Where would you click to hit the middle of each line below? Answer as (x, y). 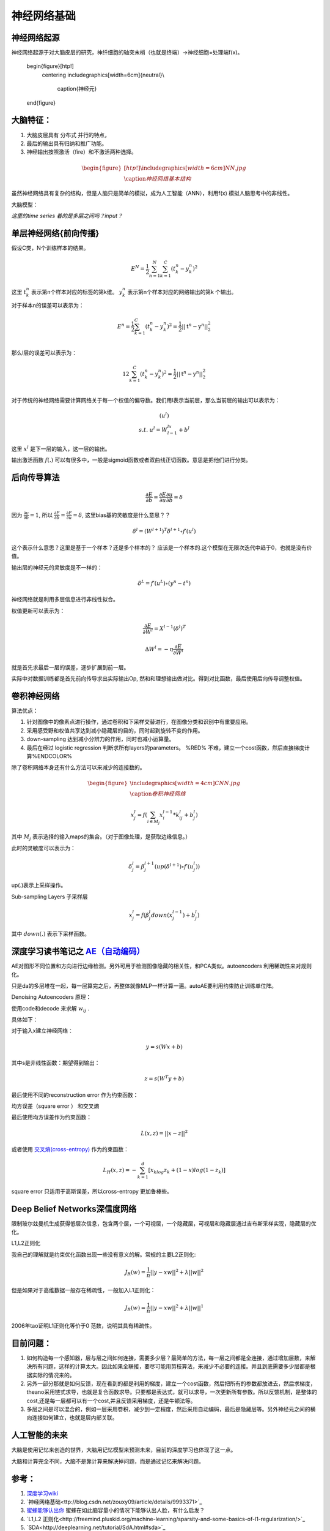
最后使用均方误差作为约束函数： (51, 1117)
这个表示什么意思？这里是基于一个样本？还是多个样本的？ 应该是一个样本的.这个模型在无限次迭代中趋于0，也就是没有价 (162, 547)
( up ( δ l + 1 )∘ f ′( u (174, 866)
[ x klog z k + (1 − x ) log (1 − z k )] (187, 1171)
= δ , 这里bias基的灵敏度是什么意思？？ (121, 515)
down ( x (162, 915)
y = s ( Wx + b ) (164, 1047)
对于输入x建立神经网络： (42, 1031)
